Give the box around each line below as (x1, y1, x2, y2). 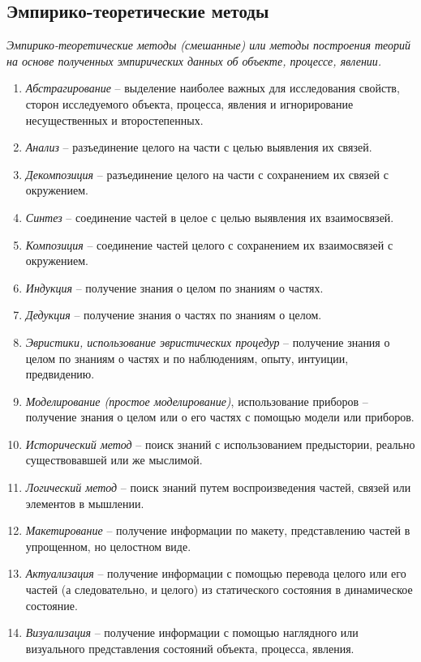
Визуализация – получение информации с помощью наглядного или (25, 624, 359, 641)
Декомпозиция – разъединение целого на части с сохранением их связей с (25, 165, 389, 182)
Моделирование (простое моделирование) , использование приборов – (25, 392, 368, 409)
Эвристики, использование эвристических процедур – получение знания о (25, 333, 390, 350)
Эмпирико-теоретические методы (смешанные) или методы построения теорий (6, 36, 411, 53)
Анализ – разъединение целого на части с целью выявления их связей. (25, 139, 372, 156)
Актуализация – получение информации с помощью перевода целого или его (25, 565, 406, 582)
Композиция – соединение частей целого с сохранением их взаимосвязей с (25, 236, 393, 253)
